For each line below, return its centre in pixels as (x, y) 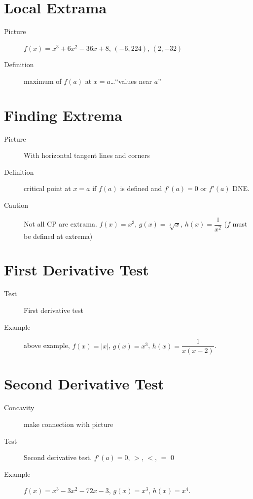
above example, (47, 345)
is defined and (141, 188)
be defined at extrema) (58, 236)
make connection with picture (69, 424)
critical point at (47, 188)
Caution (16, 205)
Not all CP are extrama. (60, 224)
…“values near (131, 81)
